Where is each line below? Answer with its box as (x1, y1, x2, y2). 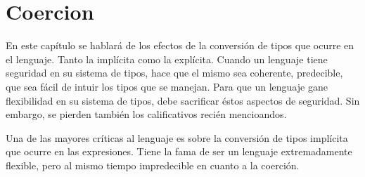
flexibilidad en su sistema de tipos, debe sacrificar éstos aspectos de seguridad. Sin (6, 93, 360, 107)
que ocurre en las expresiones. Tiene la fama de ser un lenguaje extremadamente (6, 144, 352, 159)
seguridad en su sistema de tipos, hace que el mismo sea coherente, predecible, (6, 65, 343, 80)
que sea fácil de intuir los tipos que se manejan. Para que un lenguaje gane (6, 79, 328, 93)
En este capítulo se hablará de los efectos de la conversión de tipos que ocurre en (6, 38, 354, 53)
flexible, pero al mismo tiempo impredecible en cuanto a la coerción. (6, 157, 300, 172)
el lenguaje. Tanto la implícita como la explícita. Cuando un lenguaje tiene (6, 51, 328, 66)
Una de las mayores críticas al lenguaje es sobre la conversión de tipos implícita (6, 130, 348, 145)
